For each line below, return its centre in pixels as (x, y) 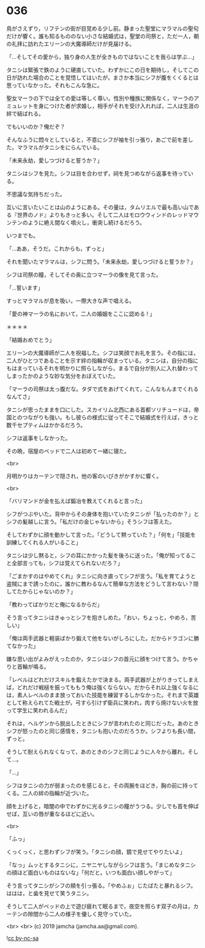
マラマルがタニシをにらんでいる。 (60, 147)
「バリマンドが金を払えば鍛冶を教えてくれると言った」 (76, 501)
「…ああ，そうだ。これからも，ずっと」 (57, 249)
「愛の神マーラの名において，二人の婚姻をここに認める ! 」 (81, 314)
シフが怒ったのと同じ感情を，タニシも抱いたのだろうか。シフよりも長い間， (102, 731)
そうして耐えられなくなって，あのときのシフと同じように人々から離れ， (97, 752)
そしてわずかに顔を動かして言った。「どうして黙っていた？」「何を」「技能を (101, 534)
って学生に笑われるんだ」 (38, 710)
